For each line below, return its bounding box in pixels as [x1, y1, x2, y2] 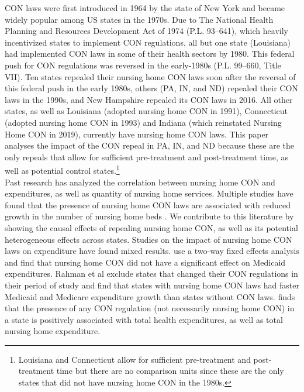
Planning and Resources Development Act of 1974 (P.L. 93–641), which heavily [5, 25, 288, 37]
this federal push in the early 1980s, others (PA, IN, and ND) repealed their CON [5, 82, 298, 94]
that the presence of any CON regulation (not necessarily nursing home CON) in [5, 302, 295, 314]
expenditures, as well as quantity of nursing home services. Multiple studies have [5, 187, 293, 200]
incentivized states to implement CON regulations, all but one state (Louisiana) [5, 36, 291, 48]
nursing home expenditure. [5, 325, 101, 337]
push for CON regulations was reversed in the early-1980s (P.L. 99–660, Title [5, 59, 281, 71]
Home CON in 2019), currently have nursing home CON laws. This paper [5, 128, 269, 140]
